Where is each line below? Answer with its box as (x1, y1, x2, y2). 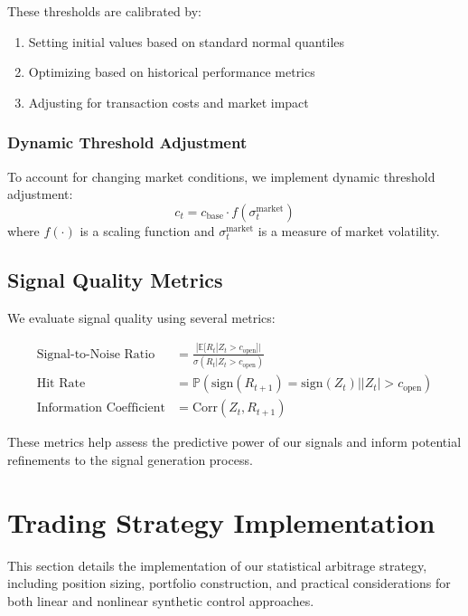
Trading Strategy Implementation (7, 503, 435, 540)
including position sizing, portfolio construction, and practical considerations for (7, 573, 451, 592)
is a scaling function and (80, 221, 215, 240)
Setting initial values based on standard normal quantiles (28, 32, 345, 51)
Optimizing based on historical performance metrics (28, 62, 315, 81)
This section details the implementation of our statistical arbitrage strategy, (7, 555, 427, 574)
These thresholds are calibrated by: (7, 2, 202, 20)
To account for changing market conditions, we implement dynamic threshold (7, 166, 435, 185)
